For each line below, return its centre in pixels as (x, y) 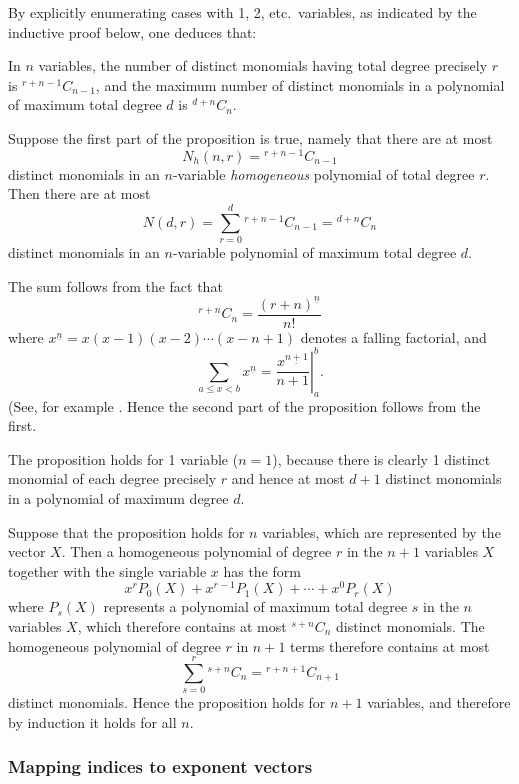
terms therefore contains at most (390, 645)
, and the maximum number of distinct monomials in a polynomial (300, 84)
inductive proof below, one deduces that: (132, 31)
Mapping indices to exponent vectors (160, 766)
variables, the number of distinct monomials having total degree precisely (263, 65)
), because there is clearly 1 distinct (381, 458)
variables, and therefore (439, 702)
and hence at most (288, 478)
